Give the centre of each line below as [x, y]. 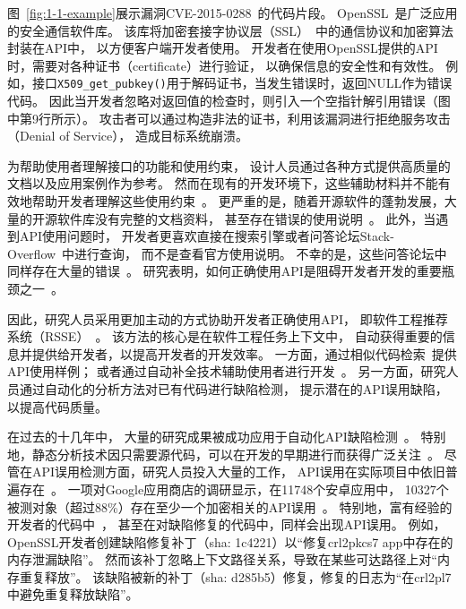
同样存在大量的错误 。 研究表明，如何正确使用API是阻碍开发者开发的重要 [224, 271]
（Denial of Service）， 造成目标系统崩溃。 [128, 136]
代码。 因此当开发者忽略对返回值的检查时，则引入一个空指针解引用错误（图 [229, 101]
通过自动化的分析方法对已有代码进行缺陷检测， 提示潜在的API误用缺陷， [233, 388]
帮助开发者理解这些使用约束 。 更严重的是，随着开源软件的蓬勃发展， [238, 201]
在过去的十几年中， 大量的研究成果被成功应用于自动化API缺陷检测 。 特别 [227, 437]
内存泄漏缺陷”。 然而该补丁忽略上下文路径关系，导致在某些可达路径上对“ [222, 559]
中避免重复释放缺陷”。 [73, 594]
